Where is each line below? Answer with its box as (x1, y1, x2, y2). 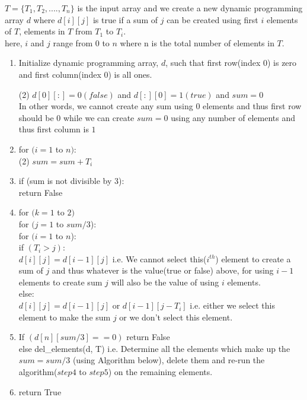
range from (53, 36, 93, 49)
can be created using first (167, 13, 258, 26)
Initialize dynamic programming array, (18, 56, 159, 69)
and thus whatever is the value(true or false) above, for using (52, 264, 274, 277)
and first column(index (18, 68, 101, 80)
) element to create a (215, 252, 291, 265)
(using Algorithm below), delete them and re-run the (72, 354, 265, 366)
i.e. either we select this (190, 299, 275, 312)
